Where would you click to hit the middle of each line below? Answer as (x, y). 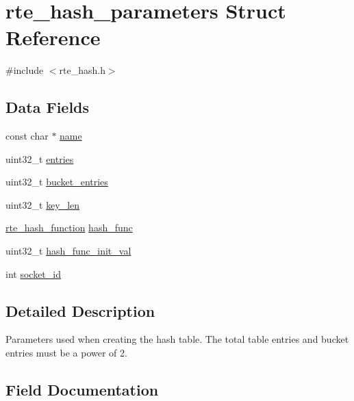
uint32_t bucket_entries (57, 182)
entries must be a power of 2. (66, 353)
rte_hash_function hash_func (69, 228)
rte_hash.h (82, 70)
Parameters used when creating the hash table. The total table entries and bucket (177, 339)
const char (27, 136)
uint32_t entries (40, 158)
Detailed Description (80, 310)
